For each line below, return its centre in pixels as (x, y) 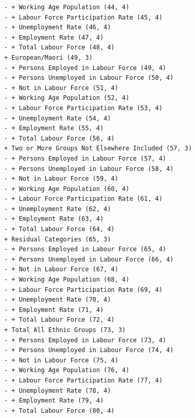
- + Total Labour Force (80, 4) (59, 411)
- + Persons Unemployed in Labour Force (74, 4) (89, 350)
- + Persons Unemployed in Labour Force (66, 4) (89, 259)
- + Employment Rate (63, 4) (54, 219)
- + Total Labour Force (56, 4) (59, 138)
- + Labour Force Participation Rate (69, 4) (83, 290)
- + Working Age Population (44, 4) (67, 7)
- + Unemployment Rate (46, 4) (58, 28)
